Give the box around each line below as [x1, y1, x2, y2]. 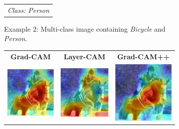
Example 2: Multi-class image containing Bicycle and [4, 23, 166, 34]
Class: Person [7, 4, 50, 15]
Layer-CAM [64, 51, 105, 61]
